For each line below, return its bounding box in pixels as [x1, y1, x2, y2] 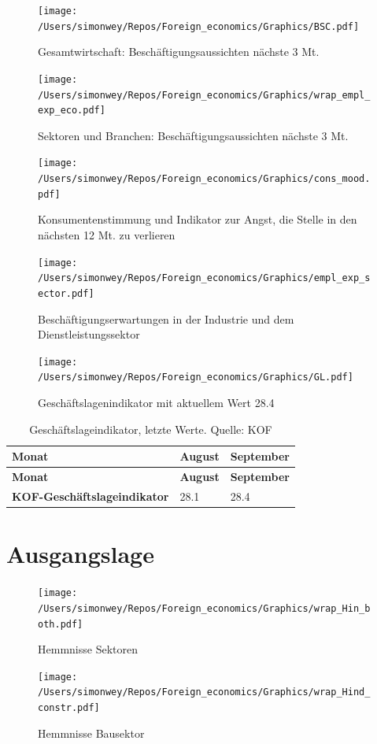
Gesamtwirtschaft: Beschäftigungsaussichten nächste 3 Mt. [38, 43, 320, 60]
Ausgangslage [6, 538, 154, 570]
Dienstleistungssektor [38, 326, 140, 342]
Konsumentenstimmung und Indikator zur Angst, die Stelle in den [38, 211, 357, 228]
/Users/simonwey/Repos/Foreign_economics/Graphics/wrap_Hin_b [38, 602, 371, 614]
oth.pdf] [38, 618, 83, 630]
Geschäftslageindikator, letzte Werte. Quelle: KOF [29, 420, 272, 437]
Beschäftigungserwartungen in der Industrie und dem [38, 310, 294, 327]
